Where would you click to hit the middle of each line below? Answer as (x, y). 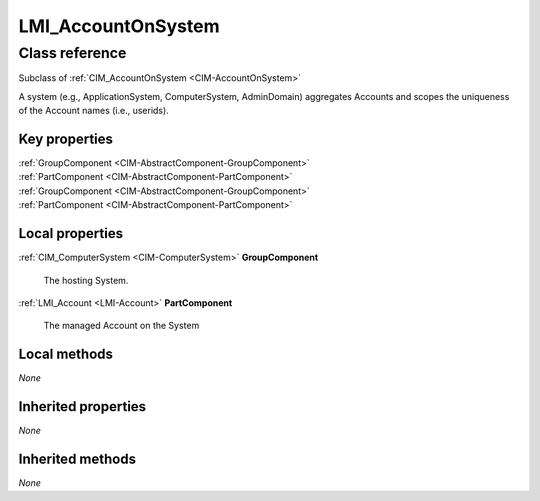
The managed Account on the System (121, 326)
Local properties (71, 233)
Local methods (66, 354)
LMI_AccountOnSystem (119, 26)
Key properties (66, 138)
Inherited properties (82, 406)
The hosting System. (86, 280)
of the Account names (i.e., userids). (93, 111)
